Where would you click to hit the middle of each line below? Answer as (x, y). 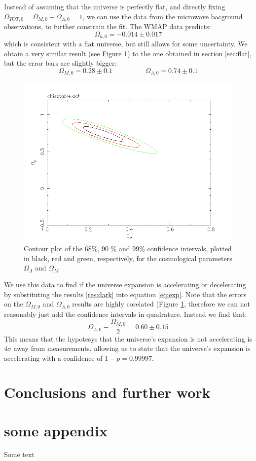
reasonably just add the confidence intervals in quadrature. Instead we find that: (126, 314)
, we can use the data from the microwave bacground (163, 16)
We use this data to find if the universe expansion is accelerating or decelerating (125, 285)
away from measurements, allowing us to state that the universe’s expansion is (132, 348)
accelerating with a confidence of (53, 358)
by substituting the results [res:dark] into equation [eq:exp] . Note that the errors (125, 294)
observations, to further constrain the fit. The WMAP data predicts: (108, 26)
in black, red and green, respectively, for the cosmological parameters (128, 258)
